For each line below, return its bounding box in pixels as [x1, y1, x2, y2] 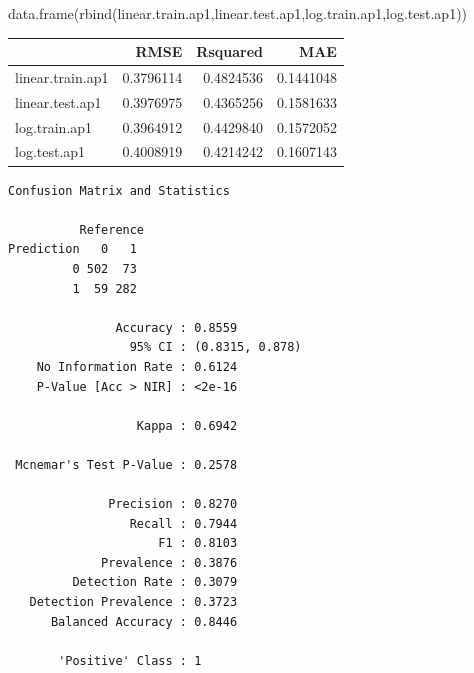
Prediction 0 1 [8, 242, 137, 257]
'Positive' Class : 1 [58, 653, 202, 668]
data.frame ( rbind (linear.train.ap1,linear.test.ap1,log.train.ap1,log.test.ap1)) [8, 3, 468, 23]
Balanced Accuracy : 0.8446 [50, 614, 238, 629]
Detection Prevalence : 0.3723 [29, 595, 238, 610]
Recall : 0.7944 [129, 516, 238, 531]
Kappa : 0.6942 [136, 418, 238, 433]
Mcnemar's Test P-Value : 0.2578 [15, 457, 238, 472]
